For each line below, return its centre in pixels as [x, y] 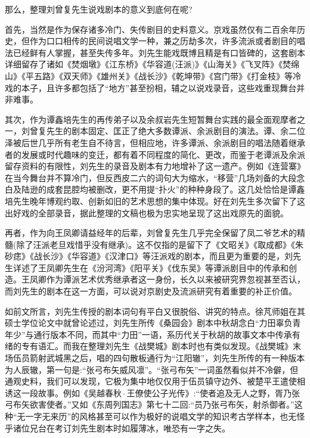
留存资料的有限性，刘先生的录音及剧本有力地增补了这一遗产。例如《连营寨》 [155, 166]
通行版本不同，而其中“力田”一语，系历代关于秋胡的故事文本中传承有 [167, 334]
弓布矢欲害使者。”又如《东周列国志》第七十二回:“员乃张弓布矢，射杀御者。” [150, 404]
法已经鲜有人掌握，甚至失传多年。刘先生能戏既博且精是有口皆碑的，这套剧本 [155, 52]
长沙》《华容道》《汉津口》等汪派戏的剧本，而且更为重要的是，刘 [167, 256]
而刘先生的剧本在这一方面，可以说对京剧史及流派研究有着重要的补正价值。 [151, 291]
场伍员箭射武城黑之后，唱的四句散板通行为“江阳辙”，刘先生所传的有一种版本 [155, 358]
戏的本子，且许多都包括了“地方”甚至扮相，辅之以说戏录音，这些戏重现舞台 [151, 87]
